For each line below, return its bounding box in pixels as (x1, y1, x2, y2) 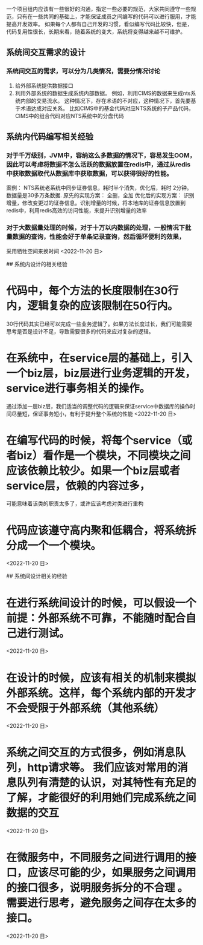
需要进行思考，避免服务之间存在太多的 (6, 896, 197, 910)
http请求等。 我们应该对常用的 (27, 761, 178, 774)
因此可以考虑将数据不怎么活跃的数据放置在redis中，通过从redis (6, 160, 191, 168)
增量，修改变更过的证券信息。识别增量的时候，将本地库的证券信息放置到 (6, 199, 186, 207)
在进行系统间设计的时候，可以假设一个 (6, 596, 197, 610)
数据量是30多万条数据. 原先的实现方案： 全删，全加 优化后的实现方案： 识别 (6, 192, 195, 199)
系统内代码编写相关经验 (6, 132, 93, 142)
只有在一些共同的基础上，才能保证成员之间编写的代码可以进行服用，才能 (16, 13, 196, 20)
